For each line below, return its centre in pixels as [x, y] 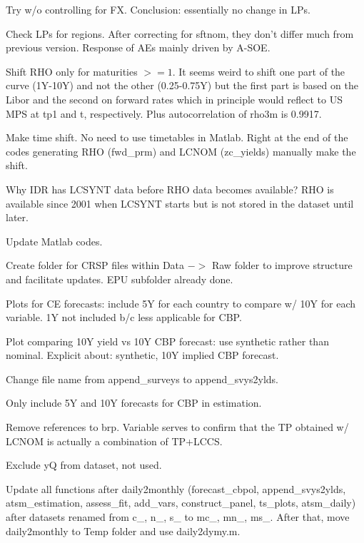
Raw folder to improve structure [282, 265]
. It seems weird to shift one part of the [259, 71]
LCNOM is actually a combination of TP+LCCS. [114, 441]
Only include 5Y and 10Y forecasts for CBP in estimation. [134, 403]
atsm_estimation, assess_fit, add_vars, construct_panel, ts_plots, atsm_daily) [181, 503]
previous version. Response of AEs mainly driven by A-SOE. [138, 47]
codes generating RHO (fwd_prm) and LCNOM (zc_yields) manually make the [181, 151]
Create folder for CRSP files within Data [95, 265]
